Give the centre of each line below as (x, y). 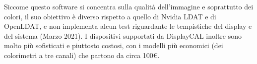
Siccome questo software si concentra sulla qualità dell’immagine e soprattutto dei (129, 6)
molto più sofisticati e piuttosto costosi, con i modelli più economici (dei (114, 45)
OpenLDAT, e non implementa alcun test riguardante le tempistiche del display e (128, 26)
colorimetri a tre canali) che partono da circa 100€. (82, 55)
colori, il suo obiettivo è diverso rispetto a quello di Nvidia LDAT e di (110, 16)
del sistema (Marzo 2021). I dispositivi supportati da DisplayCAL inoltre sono (123, 35)
